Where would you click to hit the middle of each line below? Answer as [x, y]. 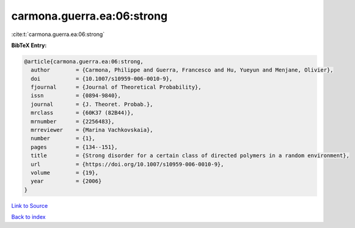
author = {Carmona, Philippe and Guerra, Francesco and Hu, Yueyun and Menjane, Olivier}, [182, 70]
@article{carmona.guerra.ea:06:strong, [84, 61]
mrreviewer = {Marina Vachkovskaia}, [92, 130]
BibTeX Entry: [29, 45]
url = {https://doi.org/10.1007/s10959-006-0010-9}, [127, 164]
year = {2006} [66, 181]
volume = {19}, [65, 173]
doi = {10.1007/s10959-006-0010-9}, [102, 79]
